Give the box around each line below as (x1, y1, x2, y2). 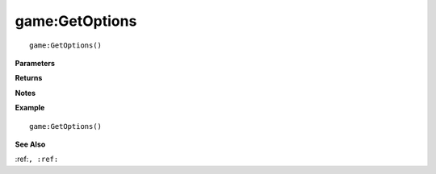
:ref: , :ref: (15, 154, 59, 164)
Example (15, 103, 45, 113)
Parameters (15, 58, 56, 68)
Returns (15, 73, 43, 83)
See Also (15, 139, 46, 149)
